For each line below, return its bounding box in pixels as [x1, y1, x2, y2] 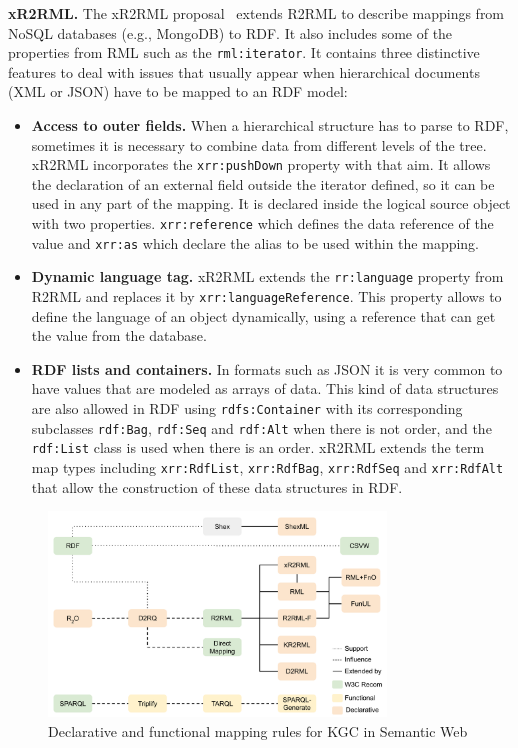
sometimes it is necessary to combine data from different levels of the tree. [31, 134, 487, 155]
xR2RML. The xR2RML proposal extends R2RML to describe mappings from [8, 3, 505, 23]
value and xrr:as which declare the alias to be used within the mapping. [31, 232, 480, 253]
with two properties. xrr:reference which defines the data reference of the [31, 213, 494, 234]
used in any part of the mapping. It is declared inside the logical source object [31, 193, 511, 214]
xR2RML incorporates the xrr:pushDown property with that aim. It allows [31, 154, 491, 175]
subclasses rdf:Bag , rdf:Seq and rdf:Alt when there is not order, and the [31, 417, 492, 438]
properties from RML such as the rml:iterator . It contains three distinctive [8, 42, 480, 63]
